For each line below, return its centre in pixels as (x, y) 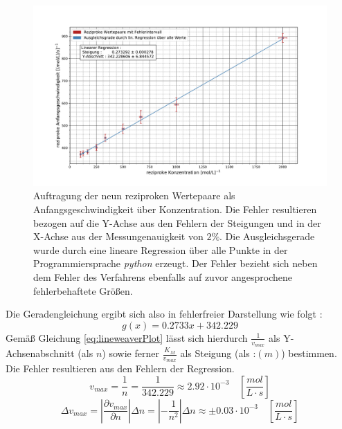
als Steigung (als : (218, 353)
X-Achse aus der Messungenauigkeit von (118, 236)
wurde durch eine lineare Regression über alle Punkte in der (161, 249)
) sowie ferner (130, 353)
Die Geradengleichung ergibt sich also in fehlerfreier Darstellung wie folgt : (164, 314)
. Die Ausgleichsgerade (267, 236)
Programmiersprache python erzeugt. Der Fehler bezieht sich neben (175, 263)
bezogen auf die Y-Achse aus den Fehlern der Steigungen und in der (177, 222)
